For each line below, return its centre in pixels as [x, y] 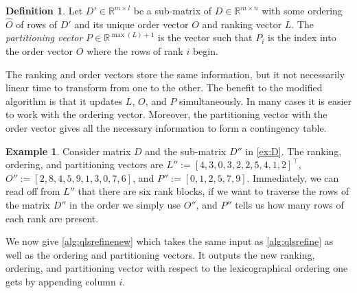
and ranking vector [242, 24]
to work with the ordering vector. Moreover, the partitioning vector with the [166, 114]
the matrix [28, 204]
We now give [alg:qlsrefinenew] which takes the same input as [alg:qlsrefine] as [170, 241]
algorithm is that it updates [64, 101]
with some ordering [302, 10]
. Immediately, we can [293, 177]
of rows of [36, 24]
